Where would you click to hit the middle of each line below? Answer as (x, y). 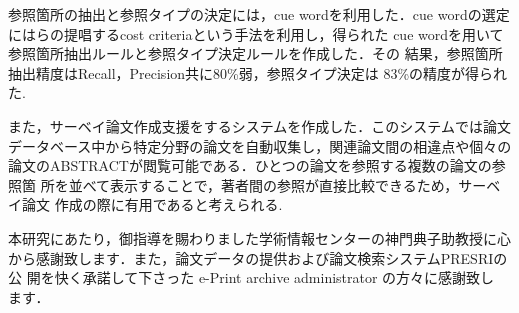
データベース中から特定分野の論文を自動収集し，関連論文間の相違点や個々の (260, 145)
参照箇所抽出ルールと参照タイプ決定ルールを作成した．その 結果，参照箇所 (255, 53)
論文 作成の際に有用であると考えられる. (152, 204)
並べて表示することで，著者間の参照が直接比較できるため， (263, 184)
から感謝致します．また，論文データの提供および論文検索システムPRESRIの (258, 257)
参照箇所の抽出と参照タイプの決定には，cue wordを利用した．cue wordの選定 (259, 14)
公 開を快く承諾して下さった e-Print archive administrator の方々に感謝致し (251, 277)
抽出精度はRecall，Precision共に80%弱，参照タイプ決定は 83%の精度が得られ (258, 72)
